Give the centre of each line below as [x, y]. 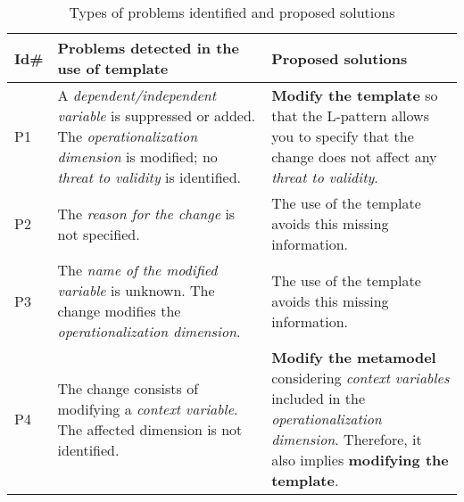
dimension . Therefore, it [347, 439]
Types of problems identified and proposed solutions [232, 12]
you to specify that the [343, 136]
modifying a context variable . [148, 408]
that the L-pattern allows [350, 115]
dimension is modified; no [137, 156]
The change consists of [128, 388]
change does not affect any [354, 156]
